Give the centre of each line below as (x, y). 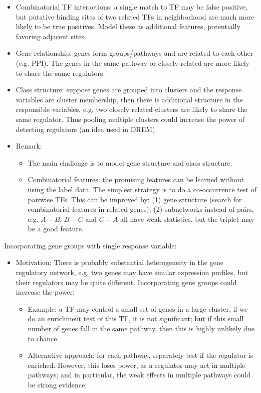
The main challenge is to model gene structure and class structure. (130, 162)
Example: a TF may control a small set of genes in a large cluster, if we (138, 308)
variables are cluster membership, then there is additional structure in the (129, 99)
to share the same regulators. (60, 73)
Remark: (29, 146)
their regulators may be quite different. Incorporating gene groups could (126, 282)
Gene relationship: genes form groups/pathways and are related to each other (135, 53)
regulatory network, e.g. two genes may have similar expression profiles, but (132, 272)
